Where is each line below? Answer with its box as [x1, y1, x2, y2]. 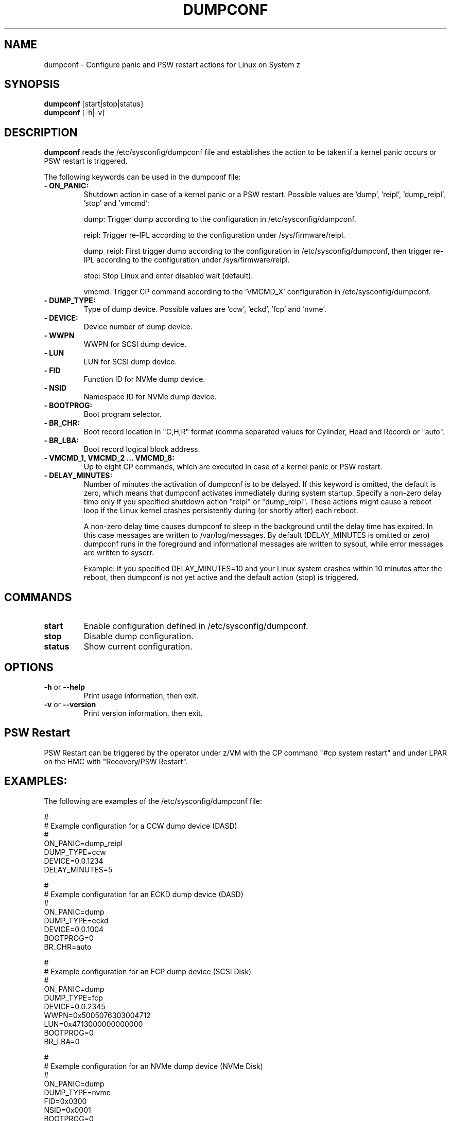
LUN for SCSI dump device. [83, 357, 177, 366]
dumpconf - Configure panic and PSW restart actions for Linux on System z [44, 60, 301, 69]
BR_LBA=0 [44, 1037, 80, 1046]
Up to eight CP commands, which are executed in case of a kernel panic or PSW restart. [83, 462, 383, 471]
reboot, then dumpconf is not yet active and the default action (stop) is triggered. [83, 573, 359, 582]
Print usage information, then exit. [83, 691, 199, 700]
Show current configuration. [83, 641, 193, 652]
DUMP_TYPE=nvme [44, 1088, 111, 1097]
